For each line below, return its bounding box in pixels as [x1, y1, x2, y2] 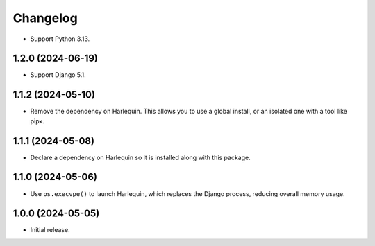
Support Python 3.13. [30, 35, 90, 43]
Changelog [12, 10, 78, 26]
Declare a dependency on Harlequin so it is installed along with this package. [30, 153, 251, 161]
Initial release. [30, 226, 70, 234]
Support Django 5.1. [30, 71, 86, 79]
